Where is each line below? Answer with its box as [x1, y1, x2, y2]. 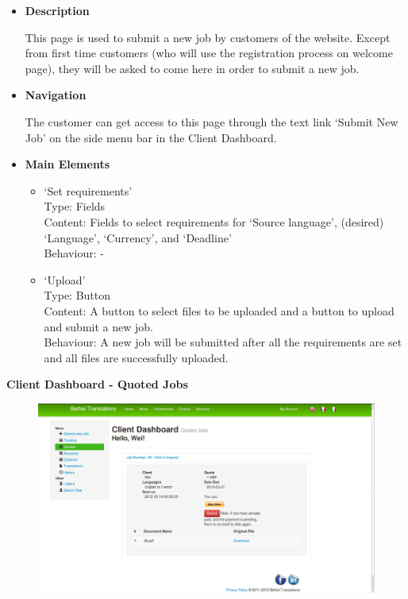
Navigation [25, 87, 87, 103]
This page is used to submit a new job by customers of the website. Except [25, 29, 391, 45]
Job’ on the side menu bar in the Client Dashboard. [25, 129, 277, 145]
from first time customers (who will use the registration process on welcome [25, 44, 393, 61]
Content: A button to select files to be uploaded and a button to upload [44, 302, 395, 319]
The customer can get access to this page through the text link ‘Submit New [25, 113, 398, 129]
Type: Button [44, 287, 111, 303]
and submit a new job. [44, 318, 153, 334]
